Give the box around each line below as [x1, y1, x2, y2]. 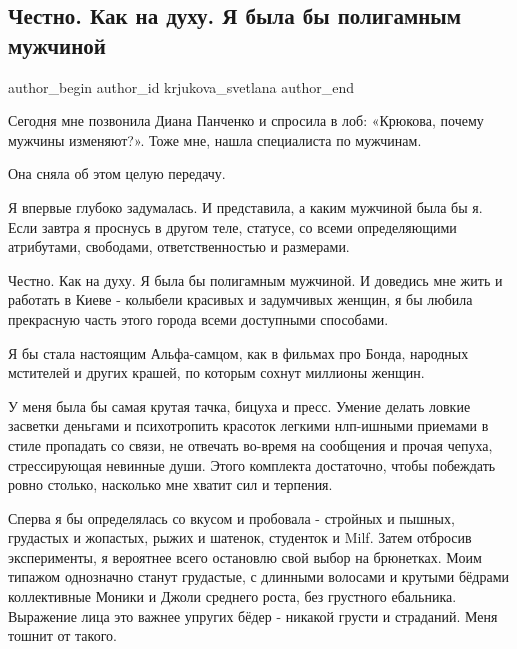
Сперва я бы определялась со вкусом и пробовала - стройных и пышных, [8, 507, 455, 528]
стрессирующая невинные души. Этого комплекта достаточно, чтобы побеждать [8, 454, 496, 475]
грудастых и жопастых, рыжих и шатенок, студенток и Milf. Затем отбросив [8, 527, 472, 548]
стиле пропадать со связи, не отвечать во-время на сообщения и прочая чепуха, [8, 434, 493, 455]
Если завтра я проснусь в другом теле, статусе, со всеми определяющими [8, 216, 457, 237]
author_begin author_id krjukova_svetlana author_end [8, 76, 355, 97]
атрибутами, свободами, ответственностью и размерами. [8, 236, 350, 257]
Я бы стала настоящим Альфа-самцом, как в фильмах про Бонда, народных [8, 342, 469, 363]
